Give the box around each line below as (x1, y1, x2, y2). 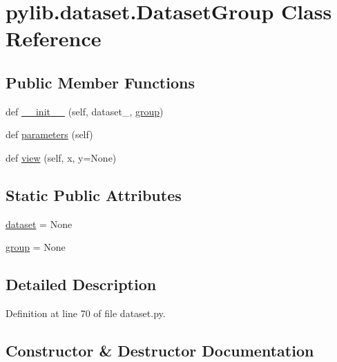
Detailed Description (6, 274, 157, 295)
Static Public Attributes (6, 184, 182, 205)
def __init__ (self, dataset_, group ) (6, 104, 164, 118)
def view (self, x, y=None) (6, 150, 117, 164)
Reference (6, 24, 102, 53)
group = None (6, 240, 66, 254)
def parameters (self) (6, 127, 93, 142)
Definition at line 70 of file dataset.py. (6, 306, 166, 321)
